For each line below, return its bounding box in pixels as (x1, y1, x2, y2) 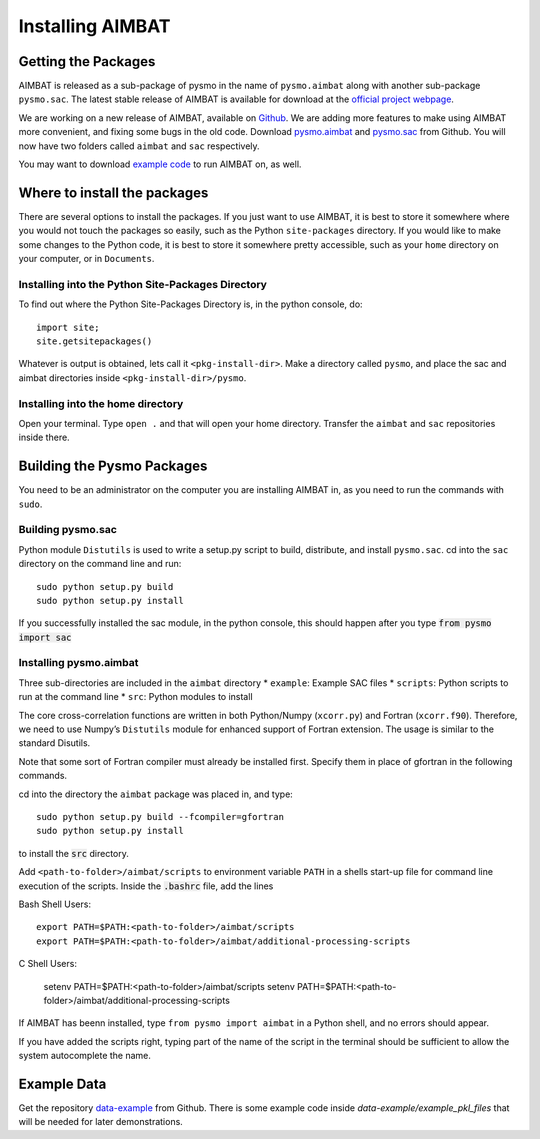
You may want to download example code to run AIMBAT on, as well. (18, 158, 302, 170)
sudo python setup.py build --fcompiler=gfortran (36, 811, 285, 822)
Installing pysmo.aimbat (18, 656, 139, 670)
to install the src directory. (18, 847, 130, 859)
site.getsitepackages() (36, 336, 153, 347)
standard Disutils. (18, 737, 91, 749)
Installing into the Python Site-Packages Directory (18, 277, 267, 291)
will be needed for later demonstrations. (18, 1116, 184, 1128)
